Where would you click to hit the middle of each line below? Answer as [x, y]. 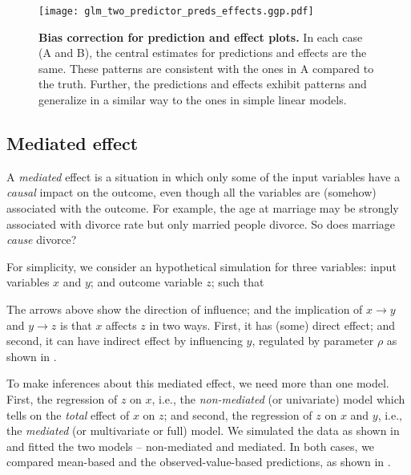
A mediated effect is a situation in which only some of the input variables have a [203, 176]
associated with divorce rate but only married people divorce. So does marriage [201, 223]
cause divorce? [42, 240]
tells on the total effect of [68, 414]
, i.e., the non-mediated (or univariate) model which [278, 398]
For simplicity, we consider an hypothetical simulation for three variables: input [201, 266]
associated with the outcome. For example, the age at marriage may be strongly [203, 208]
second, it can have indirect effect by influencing [125, 341]
